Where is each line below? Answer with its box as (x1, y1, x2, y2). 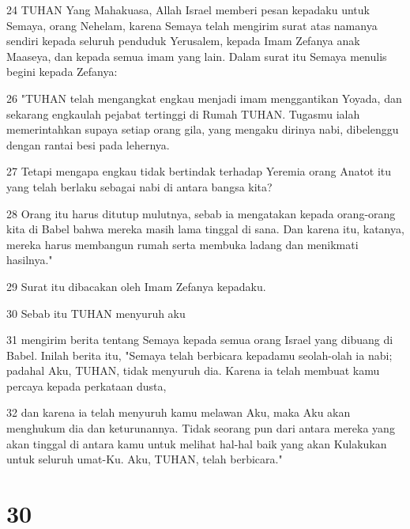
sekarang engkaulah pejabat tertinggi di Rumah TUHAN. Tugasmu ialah (6, 105, 360, 122)
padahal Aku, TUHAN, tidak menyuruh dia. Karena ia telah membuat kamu (6, 362, 380, 379)
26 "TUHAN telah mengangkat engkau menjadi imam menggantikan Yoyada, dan (6, 89, 402, 106)
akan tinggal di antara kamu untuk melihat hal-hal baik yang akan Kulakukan (6, 435, 387, 452)
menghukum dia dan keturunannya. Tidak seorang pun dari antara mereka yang (6, 420, 395, 436)
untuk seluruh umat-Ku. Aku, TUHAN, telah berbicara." (6, 451, 283, 467)
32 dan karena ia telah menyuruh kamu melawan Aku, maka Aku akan (6, 404, 351, 421)
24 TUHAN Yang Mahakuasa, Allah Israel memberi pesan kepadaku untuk (6, 2, 370, 17)
